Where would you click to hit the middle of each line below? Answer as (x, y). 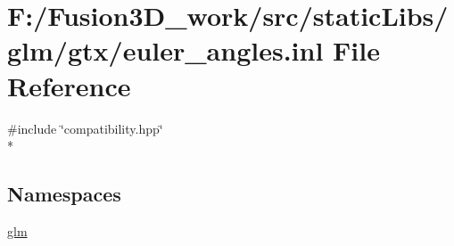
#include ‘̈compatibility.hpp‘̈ (85, 128)
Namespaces (64, 194)
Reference (69, 85)
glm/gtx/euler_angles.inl (165, 50)
